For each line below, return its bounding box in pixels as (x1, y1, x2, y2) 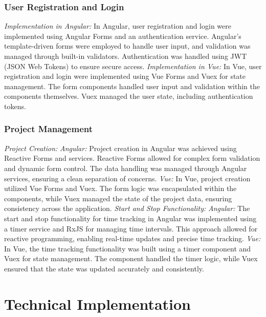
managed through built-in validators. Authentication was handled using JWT (4, 51, 247, 61)
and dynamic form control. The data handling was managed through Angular (4, 162, 247, 173)
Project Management (4, 122, 93, 135)
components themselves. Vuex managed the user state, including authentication (4, 91, 253, 101)
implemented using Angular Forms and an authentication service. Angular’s (4, 30, 241, 41)
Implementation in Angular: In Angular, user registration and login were (4, 20, 231, 31)
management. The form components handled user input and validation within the (4, 80, 260, 91)
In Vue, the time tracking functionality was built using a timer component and (4, 243, 251, 253)
